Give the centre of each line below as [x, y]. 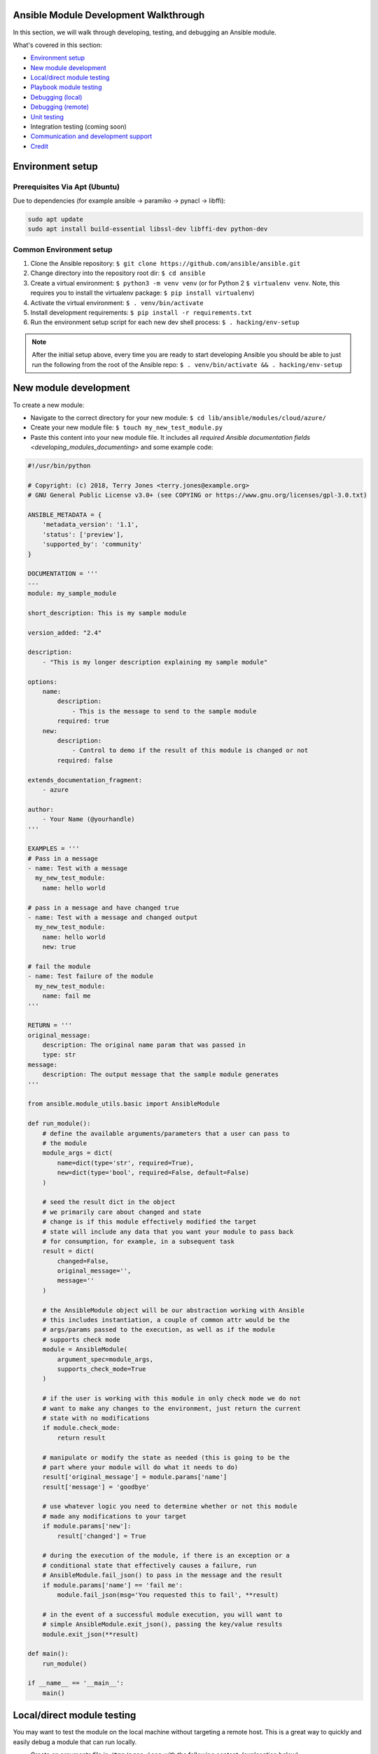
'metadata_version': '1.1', [91, 525]
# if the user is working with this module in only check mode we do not [171, 1399]
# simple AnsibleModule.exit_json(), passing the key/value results [162, 1625]
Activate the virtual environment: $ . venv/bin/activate [117, 302]
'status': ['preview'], [83, 534]
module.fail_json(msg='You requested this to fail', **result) [168, 1595]
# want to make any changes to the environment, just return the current [171, 1408]
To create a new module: [49, 405]
